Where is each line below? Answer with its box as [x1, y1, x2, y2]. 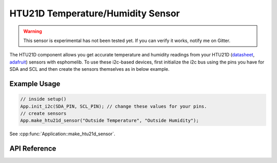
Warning [23, 28, 42, 34]
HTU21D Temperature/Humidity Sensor [9, 8, 180, 19]
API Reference [9, 144, 56, 153]
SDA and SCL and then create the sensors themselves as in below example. [9, 66, 170, 72]
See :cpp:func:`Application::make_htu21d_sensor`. [9, 131, 115, 137]
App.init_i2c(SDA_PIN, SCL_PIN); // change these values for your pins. [20, 103, 207, 109]
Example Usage [9, 79, 61, 88]
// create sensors [20, 110, 67, 116]
